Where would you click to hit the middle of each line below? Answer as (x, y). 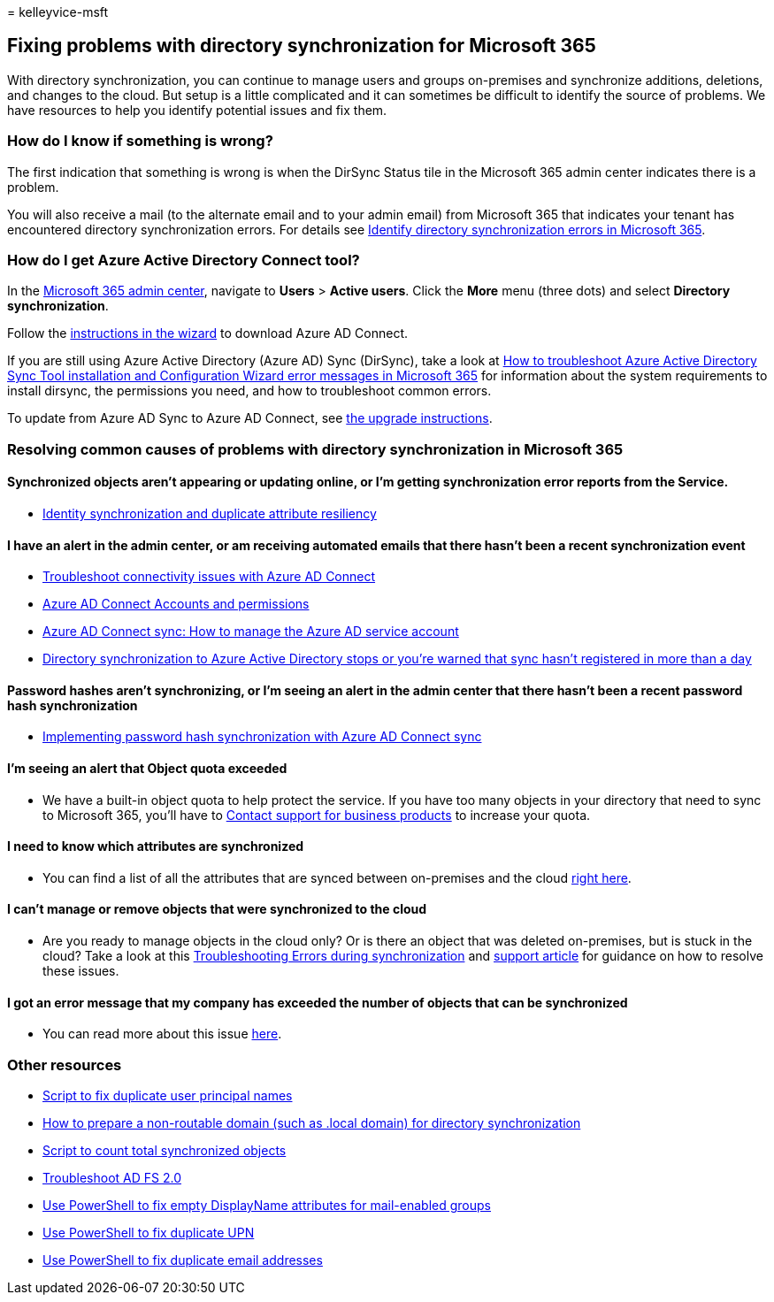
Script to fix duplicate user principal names (168, 1095)
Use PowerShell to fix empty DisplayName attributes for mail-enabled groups (267, 1205)
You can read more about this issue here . (162, 1034)
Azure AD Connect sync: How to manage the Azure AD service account (251, 632)
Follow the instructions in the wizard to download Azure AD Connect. (208, 333)
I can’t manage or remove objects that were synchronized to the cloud (217, 909)
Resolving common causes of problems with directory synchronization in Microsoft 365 (315, 449)
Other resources (65, 1065)
